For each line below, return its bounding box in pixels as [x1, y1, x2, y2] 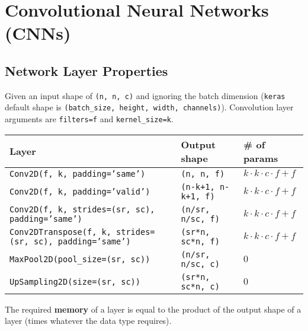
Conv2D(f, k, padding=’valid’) [9, 186, 150, 196]
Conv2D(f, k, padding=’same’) [9, 168, 146, 179]
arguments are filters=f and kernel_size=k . [5, 113, 174, 125]
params [243, 151, 278, 165]
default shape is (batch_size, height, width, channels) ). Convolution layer [5, 101, 294, 113]
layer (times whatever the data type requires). [5, 314, 172, 327]
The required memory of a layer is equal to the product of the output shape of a [5, 303, 301, 315]
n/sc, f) [181, 214, 220, 224]
